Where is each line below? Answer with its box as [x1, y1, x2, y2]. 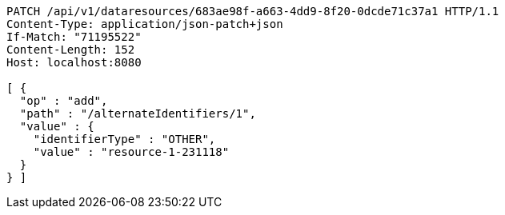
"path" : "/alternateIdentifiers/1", [19, 107, 256, 120]
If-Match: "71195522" [6, 30, 142, 43]
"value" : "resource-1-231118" [33, 145, 230, 158]
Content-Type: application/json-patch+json [6, 18, 283, 30]
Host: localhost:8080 [6, 56, 142, 69]
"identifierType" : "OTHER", [33, 133, 216, 145]
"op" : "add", [19, 94, 108, 107]
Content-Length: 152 [6, 43, 135, 56]
